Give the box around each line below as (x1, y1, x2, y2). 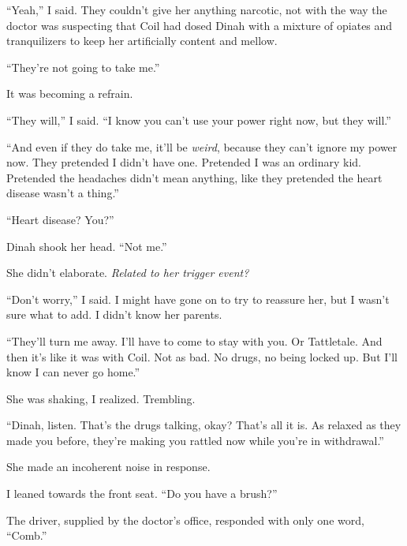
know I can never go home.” (6, 364, 140, 380)
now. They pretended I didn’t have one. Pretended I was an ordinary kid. (6, 154, 362, 170)
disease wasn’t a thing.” (6, 185, 119, 201)
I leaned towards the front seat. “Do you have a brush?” (6, 485, 278, 502)
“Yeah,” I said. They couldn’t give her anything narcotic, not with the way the (6, 2, 387, 17)
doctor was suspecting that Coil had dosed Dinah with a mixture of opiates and (6, 17, 393, 33)
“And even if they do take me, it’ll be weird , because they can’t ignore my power (6, 138, 398, 155)
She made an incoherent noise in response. (6, 458, 211, 475)
